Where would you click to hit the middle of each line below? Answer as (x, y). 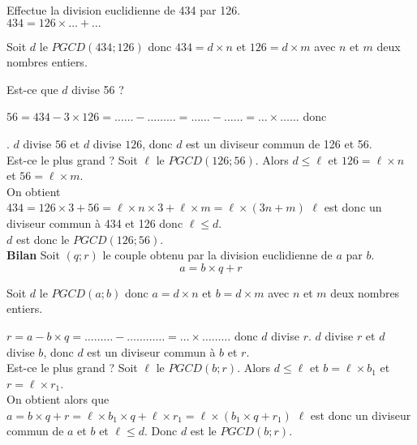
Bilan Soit (33, 255)
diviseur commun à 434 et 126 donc (95, 222)
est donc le (43, 239)
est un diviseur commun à (151, 351)
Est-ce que (32, 89)
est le (203, 431)
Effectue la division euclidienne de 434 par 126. (124, 10)
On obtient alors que (58, 399)
